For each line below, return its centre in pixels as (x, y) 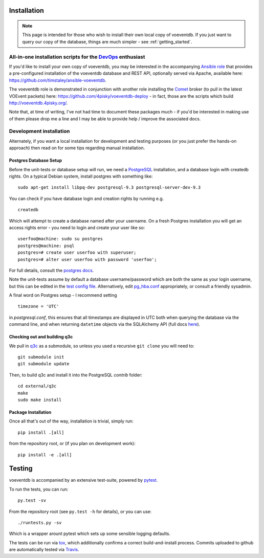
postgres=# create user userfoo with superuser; (77, 253)
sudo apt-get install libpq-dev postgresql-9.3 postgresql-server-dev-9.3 (109, 188)
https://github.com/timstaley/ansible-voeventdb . (58, 80)
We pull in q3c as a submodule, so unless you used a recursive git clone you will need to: (102, 346)
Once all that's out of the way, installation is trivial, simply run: (71, 421)
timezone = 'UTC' (38, 306)
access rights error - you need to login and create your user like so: (77, 227)
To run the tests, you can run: (39, 489)
